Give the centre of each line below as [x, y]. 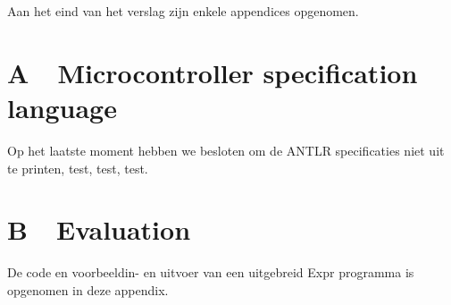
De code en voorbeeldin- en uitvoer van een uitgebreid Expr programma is [211, 272]
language [62, 107]
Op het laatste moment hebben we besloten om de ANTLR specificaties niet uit [226, 150]
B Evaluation [99, 229]
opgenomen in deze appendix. [88, 289]
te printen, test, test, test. [78, 168]
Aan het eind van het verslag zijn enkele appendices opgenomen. [183, 11]
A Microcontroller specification [213, 72]
